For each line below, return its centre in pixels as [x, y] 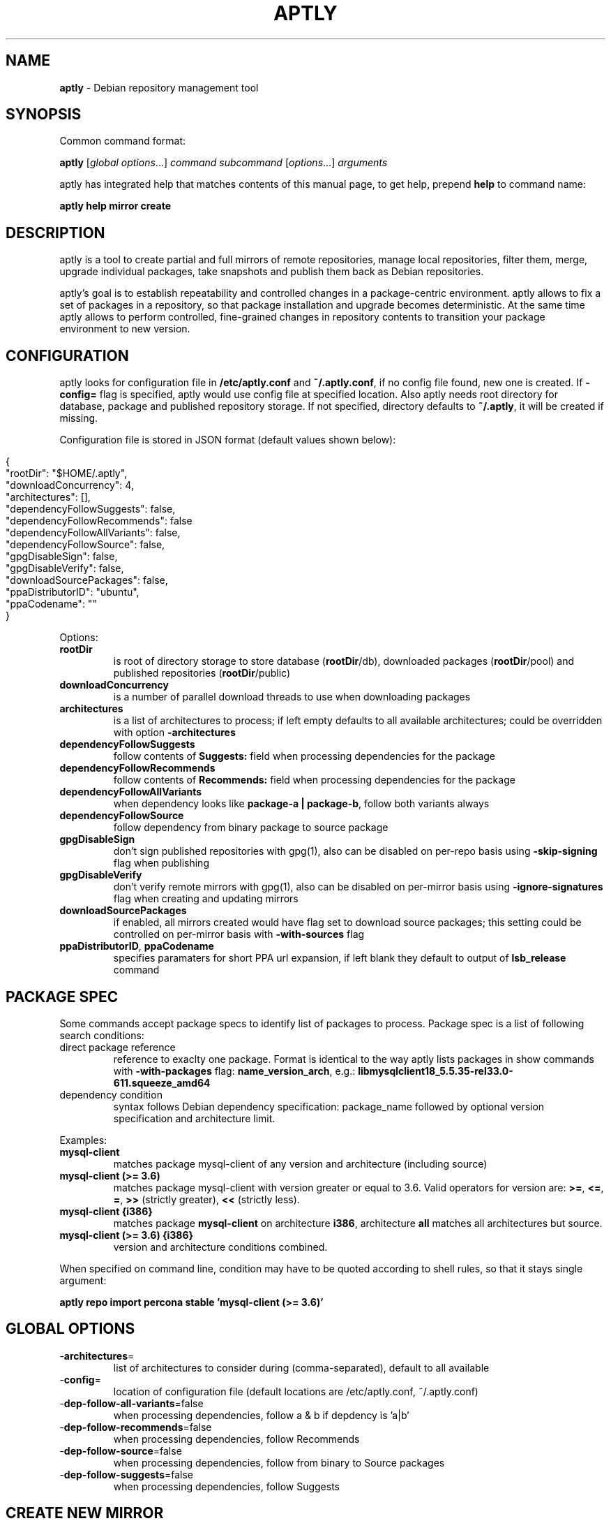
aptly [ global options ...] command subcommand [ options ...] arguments [224, 163]
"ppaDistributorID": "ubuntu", [73, 592]
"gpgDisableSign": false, [62, 557]
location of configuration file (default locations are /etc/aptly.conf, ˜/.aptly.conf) [296, 1391]
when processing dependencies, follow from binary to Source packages [279, 1462]
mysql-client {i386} [106, 1211]
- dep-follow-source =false [121, 1450]
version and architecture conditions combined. [220, 1247]
